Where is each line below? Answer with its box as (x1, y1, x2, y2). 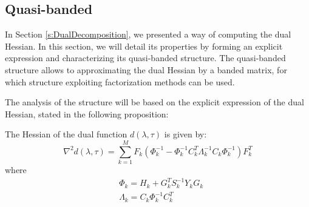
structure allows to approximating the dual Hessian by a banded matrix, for (5, 63, 287, 76)
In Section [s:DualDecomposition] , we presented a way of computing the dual (5, 28, 291, 41)
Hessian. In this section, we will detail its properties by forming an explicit (5, 39, 283, 52)
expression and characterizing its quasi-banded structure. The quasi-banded (5, 51, 286, 64)
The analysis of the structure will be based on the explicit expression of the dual (5, 96, 304, 108)
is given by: (164, 128, 207, 140)
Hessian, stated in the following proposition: (5, 107, 169, 120)
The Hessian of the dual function (5, 128, 127, 140)
